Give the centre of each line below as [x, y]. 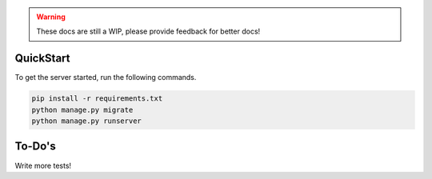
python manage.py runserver [86, 121]
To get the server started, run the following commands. [106, 78]
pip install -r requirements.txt [97, 99]
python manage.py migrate [82, 109]
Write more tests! [43, 165]
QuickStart [43, 59]
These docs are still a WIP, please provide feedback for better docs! [148, 31]
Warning [51, 17]
